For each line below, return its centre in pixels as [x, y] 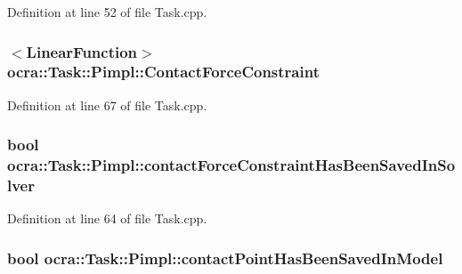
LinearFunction [82, 51]
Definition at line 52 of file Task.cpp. [107, 12]
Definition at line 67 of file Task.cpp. [107, 105]
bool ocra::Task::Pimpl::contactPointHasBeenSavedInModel [225, 258]
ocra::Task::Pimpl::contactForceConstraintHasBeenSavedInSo [231, 165]
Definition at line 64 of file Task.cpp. [107, 218]
